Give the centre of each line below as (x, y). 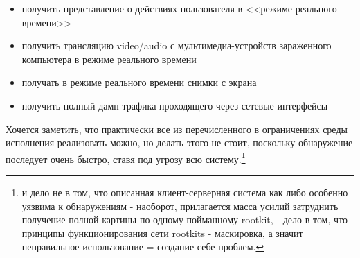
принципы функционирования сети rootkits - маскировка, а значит (162, 233)
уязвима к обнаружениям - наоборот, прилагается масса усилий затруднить (180, 206)
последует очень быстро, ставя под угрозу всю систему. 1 (126, 157)
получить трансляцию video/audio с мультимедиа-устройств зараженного (177, 45)
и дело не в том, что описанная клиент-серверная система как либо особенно (185, 192)
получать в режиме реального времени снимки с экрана (139, 82)
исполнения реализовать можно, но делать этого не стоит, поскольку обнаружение (179, 143)
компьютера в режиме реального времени (109, 59)
